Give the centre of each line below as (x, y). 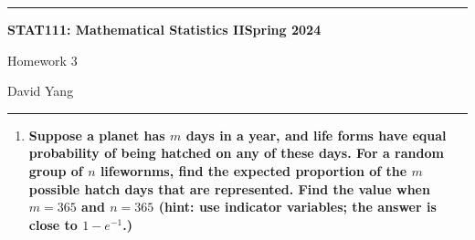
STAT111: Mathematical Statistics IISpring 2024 (164, 29)
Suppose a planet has (97, 135)
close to (53, 224)
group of (56, 170)
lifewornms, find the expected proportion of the (253, 170)
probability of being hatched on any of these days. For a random (236, 153)
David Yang (41, 91)
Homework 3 (42, 60)
